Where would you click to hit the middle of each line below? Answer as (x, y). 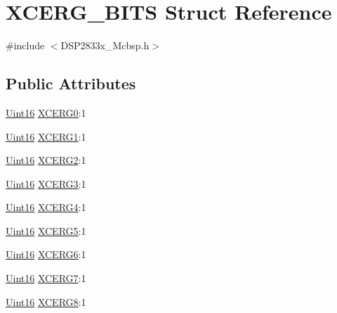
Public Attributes (71, 83)
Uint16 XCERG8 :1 (46, 301)
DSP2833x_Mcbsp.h (105, 45)
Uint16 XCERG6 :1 (46, 254)
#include (25, 45)
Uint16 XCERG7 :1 (46, 278)
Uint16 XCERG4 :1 (46, 207)
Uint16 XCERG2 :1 (46, 160)
